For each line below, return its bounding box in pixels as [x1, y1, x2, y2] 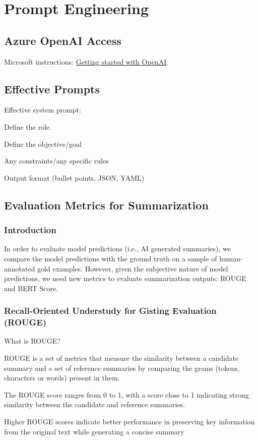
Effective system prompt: [4, 104, 81, 115]
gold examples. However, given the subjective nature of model [37, 263, 228, 273]
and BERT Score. [4, 283, 58, 293]
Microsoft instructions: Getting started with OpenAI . [4, 56, 169, 67]
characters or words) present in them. [4, 372, 120, 383]
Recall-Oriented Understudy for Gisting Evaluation [4, 304, 217, 317]
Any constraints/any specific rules [4, 155, 109, 166]
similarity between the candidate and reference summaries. [4, 399, 185, 410]
